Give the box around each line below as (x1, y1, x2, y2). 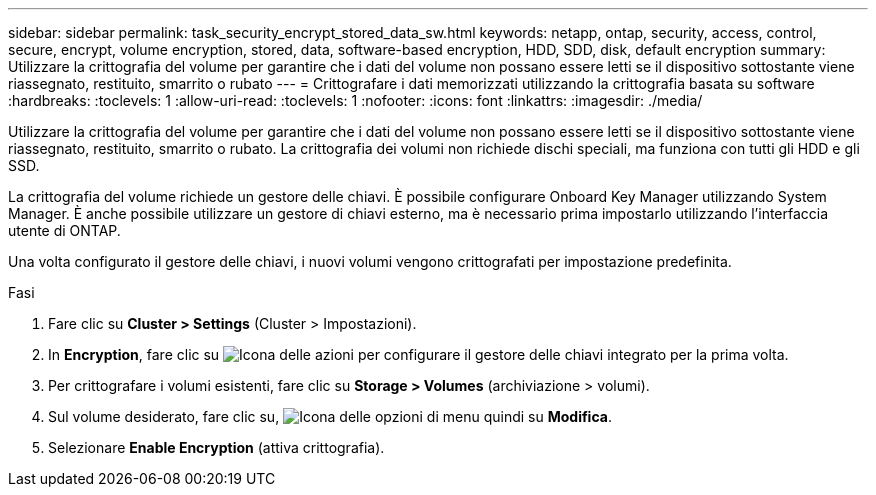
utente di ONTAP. (8, 222, 121, 239)
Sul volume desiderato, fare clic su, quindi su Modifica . (48, 408, 612, 425)
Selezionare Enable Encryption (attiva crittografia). (48, 439, 385, 456)
